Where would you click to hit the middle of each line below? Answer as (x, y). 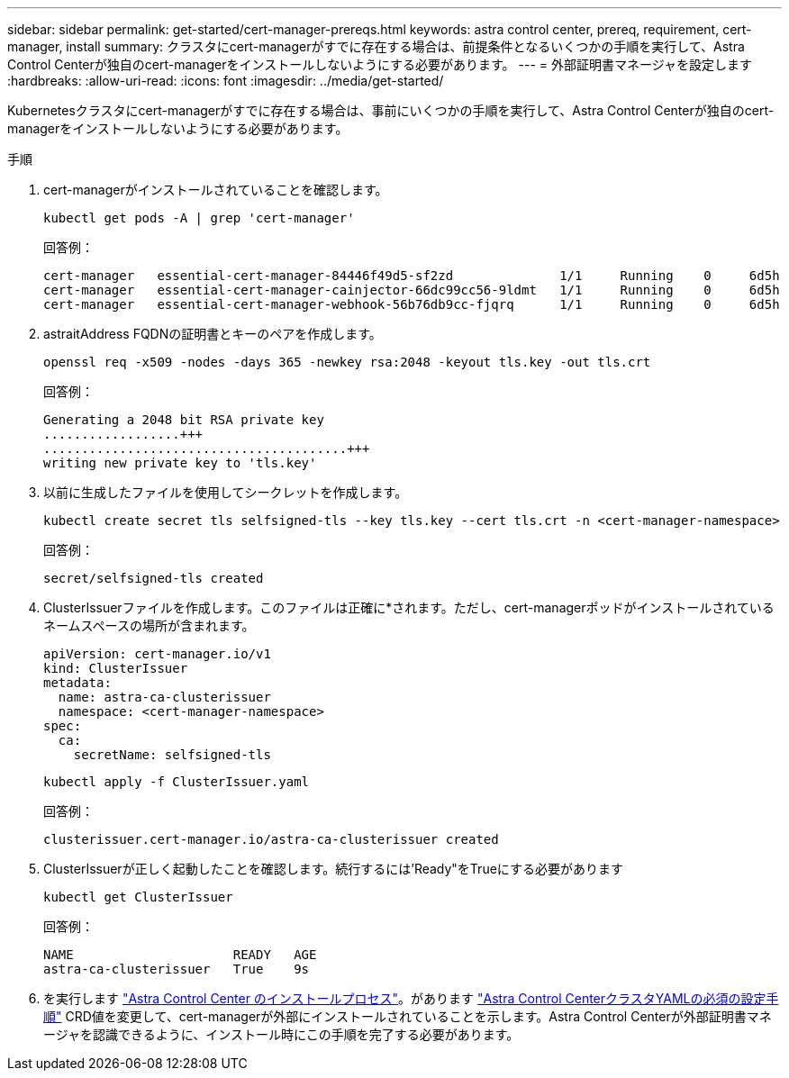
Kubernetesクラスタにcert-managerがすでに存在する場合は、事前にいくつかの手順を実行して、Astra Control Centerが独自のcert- (391, 110)
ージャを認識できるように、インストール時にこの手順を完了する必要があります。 (281, 1034)
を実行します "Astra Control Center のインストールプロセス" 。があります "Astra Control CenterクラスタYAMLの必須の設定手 (411, 998)
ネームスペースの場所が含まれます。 (149, 625)
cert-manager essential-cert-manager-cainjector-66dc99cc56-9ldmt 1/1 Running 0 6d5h (412, 290)
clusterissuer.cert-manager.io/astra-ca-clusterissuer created (271, 839)
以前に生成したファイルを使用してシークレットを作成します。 (226, 492)
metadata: (77, 683)
